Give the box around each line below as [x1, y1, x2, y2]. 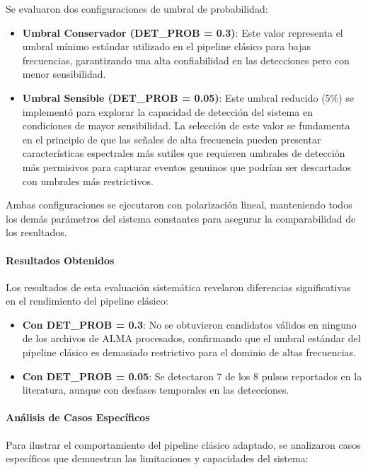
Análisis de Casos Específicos [6, 410, 150, 425]
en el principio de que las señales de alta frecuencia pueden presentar [22, 131, 321, 146]
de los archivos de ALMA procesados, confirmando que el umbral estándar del [22, 331, 361, 346]
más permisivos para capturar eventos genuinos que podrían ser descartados [22, 159, 352, 174]
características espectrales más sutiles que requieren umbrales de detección [22, 146, 345, 160]
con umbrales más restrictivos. [22, 173, 154, 188]
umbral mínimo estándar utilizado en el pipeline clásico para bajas [22, 39, 311, 54]
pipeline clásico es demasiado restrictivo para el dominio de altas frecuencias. [22, 345, 356, 360]
